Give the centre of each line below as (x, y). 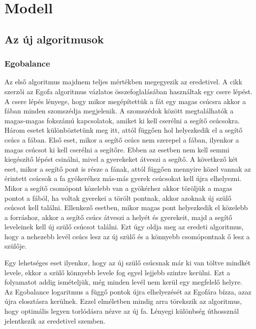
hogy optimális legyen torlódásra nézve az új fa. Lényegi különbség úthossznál (122, 311)
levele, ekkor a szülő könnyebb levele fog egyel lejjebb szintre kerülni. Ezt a (117, 272)
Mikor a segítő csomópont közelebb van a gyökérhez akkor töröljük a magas (118, 188)
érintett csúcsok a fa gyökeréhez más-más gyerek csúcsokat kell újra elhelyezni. (123, 178)
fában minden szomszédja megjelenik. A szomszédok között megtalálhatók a (119, 111)
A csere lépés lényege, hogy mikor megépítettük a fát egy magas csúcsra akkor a (125, 101)
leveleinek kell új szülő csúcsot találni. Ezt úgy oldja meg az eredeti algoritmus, (124, 227)
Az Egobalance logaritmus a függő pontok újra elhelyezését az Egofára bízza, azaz (128, 291)
